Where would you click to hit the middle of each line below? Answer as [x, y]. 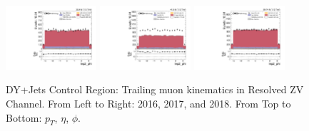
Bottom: [24, 117]
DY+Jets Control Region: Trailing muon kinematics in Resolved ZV [155, 89]
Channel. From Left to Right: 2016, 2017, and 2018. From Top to [148, 104]
